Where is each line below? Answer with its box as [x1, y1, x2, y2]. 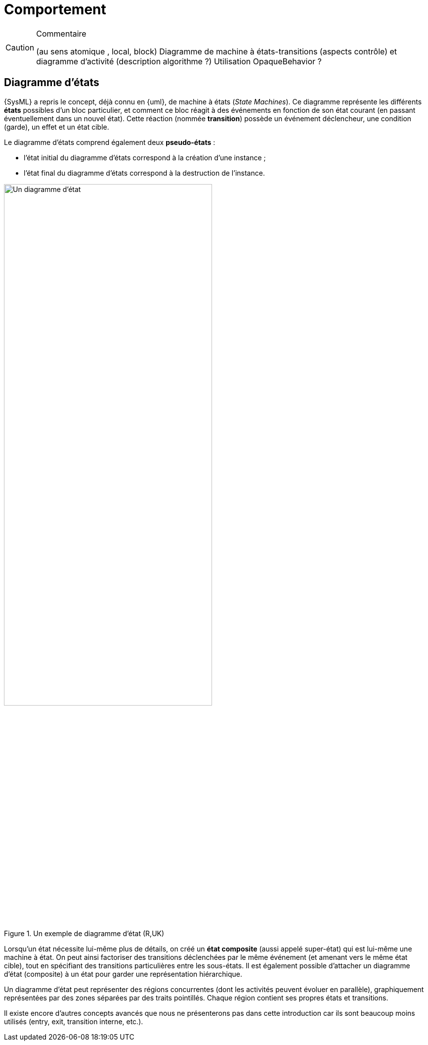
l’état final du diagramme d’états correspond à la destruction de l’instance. [24, 168, 265, 177]
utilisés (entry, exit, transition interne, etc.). [4, 1017, 143, 1026]
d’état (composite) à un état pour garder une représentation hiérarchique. [4, 969, 242, 978]
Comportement [4, 1, 106, 18]
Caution [5, 42, 35, 52]
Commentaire [36, 28, 86, 39]
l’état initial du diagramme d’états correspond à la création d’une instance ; [24, 153, 266, 162]
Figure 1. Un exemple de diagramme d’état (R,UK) [4, 929, 165, 938]
